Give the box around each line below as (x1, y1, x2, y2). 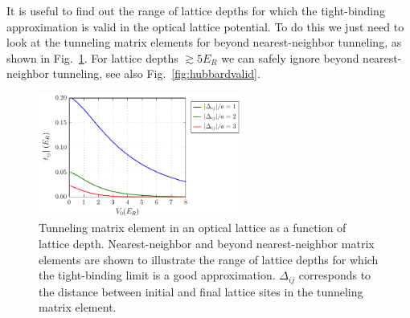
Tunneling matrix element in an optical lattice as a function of (39, 219, 346, 236)
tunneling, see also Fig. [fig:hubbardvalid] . (52, 65, 260, 82)
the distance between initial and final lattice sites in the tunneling (39, 283, 363, 300)
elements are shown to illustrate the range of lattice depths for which (39, 251, 379, 267)
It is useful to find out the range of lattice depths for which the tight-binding (6, 2, 385, 18)
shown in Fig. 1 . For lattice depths (6, 49, 178, 66)
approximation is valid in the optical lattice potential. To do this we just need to (6, 18, 404, 35)
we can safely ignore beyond (221, 49, 359, 66)
